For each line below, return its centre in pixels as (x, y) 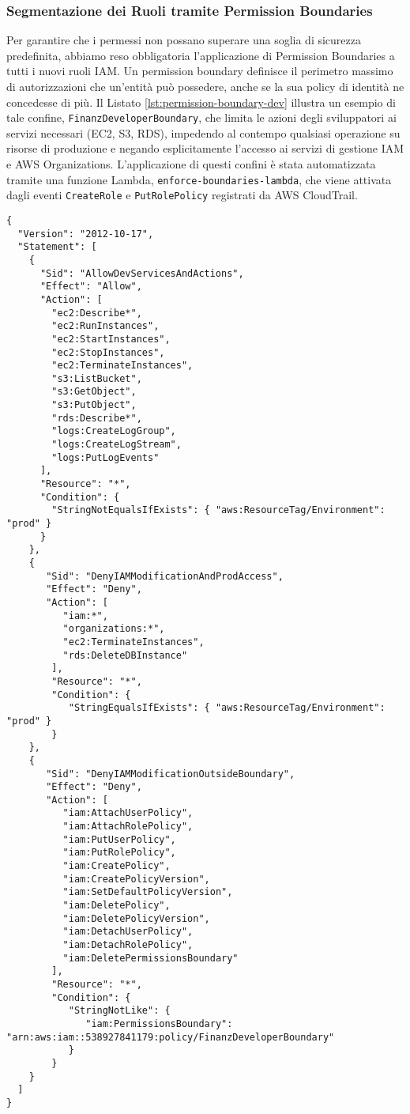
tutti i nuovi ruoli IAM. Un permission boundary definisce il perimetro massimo (200, 71)
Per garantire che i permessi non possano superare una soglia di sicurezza (184, 40)
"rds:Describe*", (97, 418)
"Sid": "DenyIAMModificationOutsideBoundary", (171, 774)
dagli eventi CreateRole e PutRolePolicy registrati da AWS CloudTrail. (182, 195)
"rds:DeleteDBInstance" (125, 655)
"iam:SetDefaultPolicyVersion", (148, 892)
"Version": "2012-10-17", (86, 234)
